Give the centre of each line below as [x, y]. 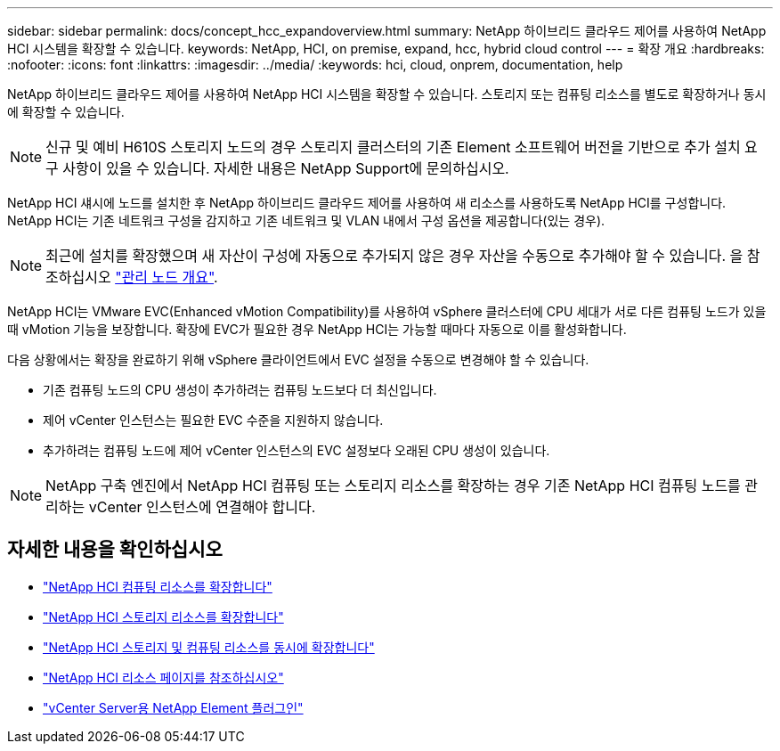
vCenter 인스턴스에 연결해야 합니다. [202, 507]
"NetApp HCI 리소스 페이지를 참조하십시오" [163, 677]
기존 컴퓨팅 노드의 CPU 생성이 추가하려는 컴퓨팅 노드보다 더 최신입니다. [240, 390]
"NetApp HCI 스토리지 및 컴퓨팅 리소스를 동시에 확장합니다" [209, 647]
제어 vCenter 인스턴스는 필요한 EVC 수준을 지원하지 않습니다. [213, 420]
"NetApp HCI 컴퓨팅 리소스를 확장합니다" [158, 586]
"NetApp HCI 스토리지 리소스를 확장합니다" [163, 616]
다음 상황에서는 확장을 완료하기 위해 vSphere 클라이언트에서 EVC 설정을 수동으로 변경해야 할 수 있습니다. [298, 359]
